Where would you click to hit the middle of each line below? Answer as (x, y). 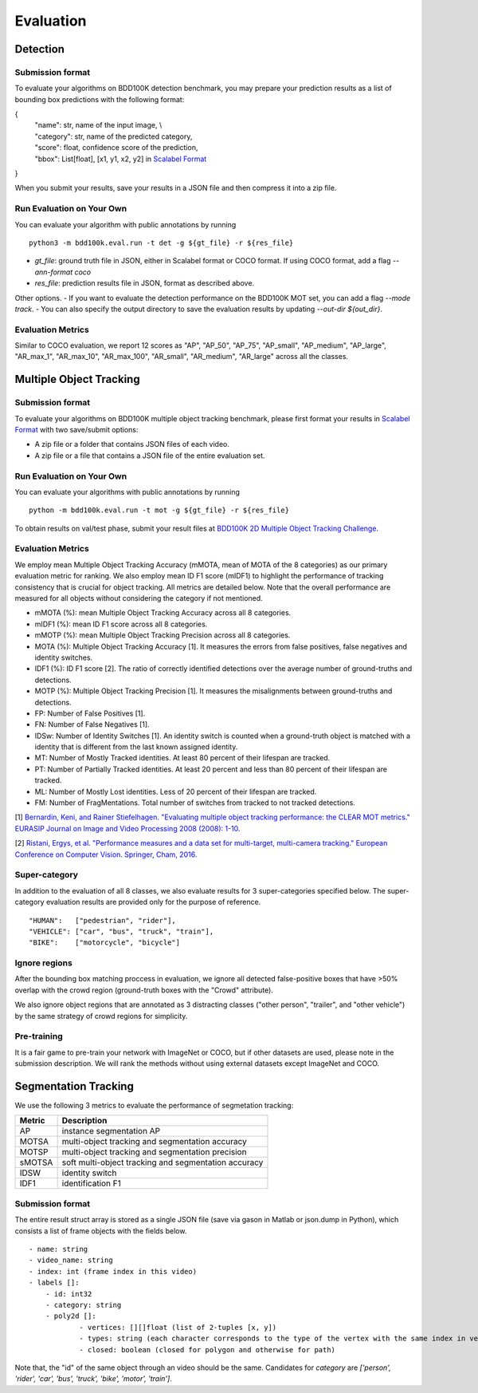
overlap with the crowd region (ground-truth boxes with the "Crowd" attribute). (144, 990)
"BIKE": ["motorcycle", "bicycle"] (105, 943)
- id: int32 (69, 1294)
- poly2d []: (71, 1316)
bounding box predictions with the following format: (100, 99)
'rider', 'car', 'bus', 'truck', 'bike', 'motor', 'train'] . (94, 1379)
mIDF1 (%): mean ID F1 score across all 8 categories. (121, 624)
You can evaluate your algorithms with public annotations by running (127, 491)
